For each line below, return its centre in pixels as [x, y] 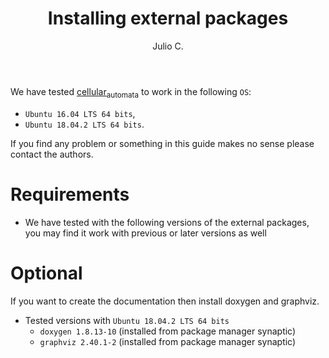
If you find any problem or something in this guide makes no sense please [162, 143]
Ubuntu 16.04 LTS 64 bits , [80, 113]
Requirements [70, 194]
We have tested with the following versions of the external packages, [167, 222]
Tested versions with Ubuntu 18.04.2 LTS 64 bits [127, 320]
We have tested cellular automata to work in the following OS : [131, 92]
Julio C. [168, 46]
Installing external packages [168, 18]
